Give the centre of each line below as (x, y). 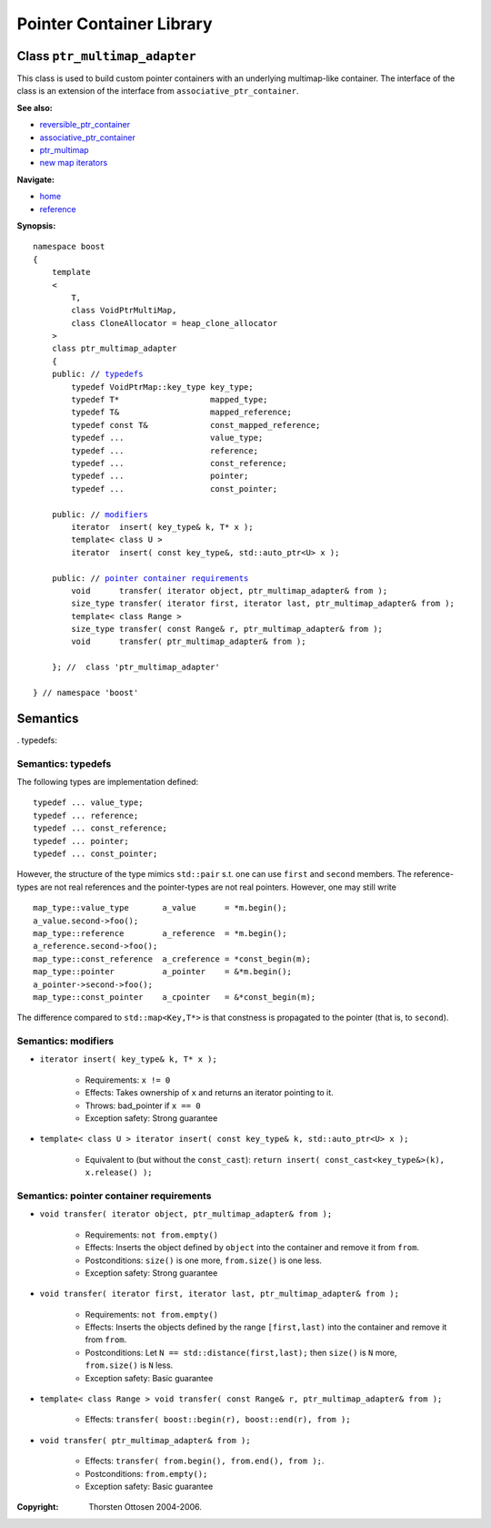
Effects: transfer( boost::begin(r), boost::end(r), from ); (218, 1420)
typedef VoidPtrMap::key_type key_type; (162, 387)
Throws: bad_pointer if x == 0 (143, 1105)
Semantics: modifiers (65, 1041)
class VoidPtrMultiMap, (124, 311)
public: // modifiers (100, 514)
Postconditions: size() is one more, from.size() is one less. (204, 1260)
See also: (35, 107)
